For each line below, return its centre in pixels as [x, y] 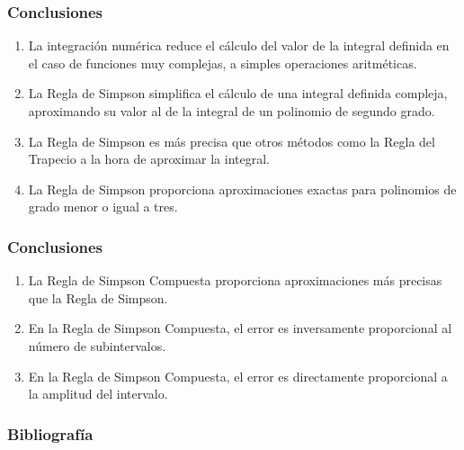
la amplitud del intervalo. [98, 394]
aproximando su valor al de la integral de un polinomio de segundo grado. [232, 111]
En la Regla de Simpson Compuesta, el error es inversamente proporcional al [240, 328]
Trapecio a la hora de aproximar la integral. [149, 159]
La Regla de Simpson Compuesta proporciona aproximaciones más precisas [235, 280]
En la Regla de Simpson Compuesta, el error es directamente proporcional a [238, 376]
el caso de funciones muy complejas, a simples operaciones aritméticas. [223, 63]
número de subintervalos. [97, 345]
